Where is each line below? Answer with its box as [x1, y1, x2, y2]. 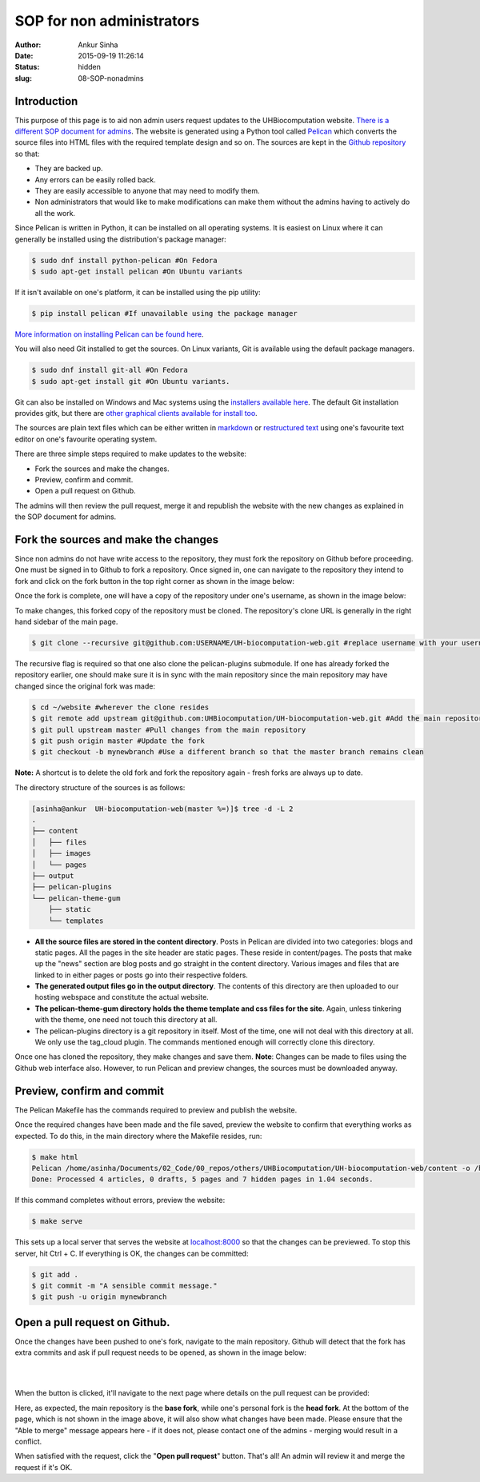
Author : [14, 40, 42, 50]
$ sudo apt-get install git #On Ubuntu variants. [31, 377, 230, 385]
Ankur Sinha [78, 40, 118, 50]
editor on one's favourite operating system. [14, 434, 158, 444]
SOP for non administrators [14, 12, 200, 30]
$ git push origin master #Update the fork [31, 736, 206, 745]
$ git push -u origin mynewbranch [31, 1292, 167, 1301]
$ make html [31, 1152, 79, 1161]
